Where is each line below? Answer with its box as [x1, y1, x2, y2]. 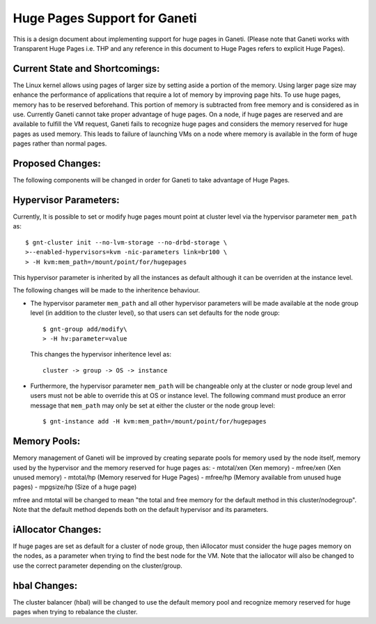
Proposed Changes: [13, 157, 101, 169]
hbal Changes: [13, 579, 78, 591]
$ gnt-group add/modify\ [42, 325, 127, 333]
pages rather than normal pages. [13, 139, 107, 148]
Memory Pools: [13, 435, 81, 447]
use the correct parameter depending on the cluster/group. [13, 561, 182, 570]
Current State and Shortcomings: [13, 63, 160, 75]
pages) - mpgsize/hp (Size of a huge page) [13, 483, 137, 491]
